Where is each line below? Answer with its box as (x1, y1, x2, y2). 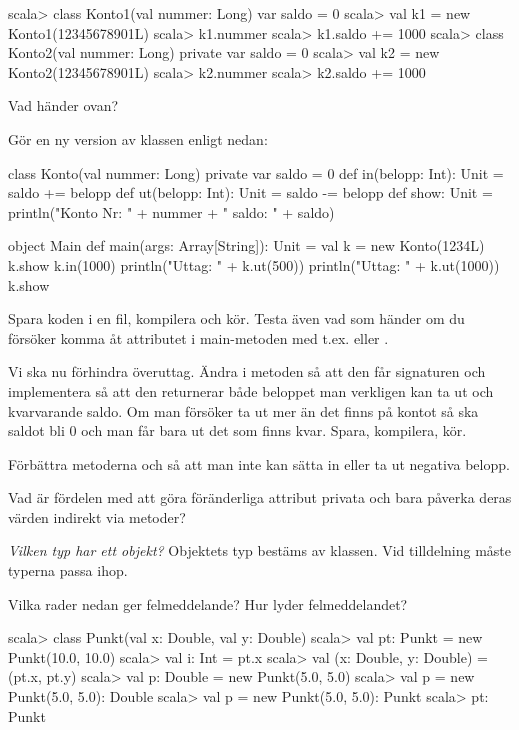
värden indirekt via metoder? (8, 506, 186, 527)
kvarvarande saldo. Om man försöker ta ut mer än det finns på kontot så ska (8, 400, 479, 421)
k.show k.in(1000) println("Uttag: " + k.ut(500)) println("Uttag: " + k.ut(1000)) (8, 254, 500, 275)
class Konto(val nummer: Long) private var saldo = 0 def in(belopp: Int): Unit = (8, 162, 504, 183)
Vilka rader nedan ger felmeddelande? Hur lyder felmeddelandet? (8, 593, 408, 614)
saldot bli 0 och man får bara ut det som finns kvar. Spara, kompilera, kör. (8, 420, 467, 441)
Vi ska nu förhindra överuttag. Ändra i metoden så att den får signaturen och (8, 361, 486, 382)
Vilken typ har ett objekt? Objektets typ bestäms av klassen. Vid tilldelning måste (8, 540, 512, 561)
